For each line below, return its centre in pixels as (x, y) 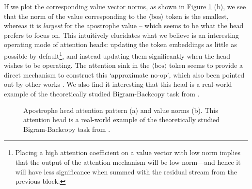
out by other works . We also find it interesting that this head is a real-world (118, 84)
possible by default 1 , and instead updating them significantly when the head (117, 55)
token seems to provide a (206, 65)
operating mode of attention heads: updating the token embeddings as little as (120, 44)
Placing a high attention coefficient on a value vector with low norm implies (128, 152)
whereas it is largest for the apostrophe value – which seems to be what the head (124, 25)
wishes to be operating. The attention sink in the (77, 65)
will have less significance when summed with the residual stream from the (126, 171)
